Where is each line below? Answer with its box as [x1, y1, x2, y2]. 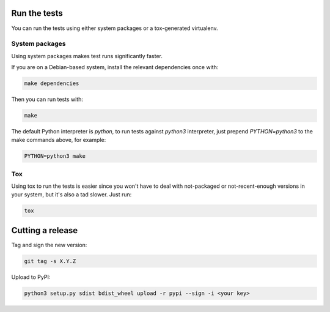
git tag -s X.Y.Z [24, 258, 76, 264]
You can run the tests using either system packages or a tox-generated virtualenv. [11, 24, 218, 32]
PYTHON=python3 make [24, 153, 86, 160]
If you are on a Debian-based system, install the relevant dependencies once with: [11, 64, 219, 71]
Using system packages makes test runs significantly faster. [11, 52, 163, 59]
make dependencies [24, 80, 79, 87]
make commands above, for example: [11, 136, 106, 144]
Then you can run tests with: [11, 95, 84, 103]
